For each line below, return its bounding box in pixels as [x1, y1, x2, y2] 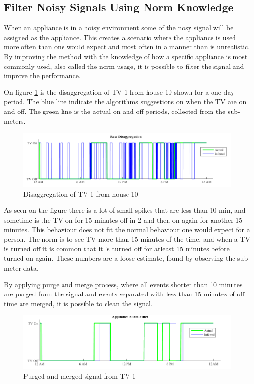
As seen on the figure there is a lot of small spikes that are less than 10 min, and [4, 205, 246, 215]
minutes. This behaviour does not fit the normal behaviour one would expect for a [4, 224, 250, 234]
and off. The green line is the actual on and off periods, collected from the [4, 106, 226, 116]
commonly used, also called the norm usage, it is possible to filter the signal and [4, 61, 244, 71]
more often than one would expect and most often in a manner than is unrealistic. [4, 42, 250, 52]
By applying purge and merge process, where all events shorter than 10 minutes [4, 279, 243, 289]
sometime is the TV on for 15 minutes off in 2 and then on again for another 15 [4, 215, 243, 225]
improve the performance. [4, 70, 81, 81]
